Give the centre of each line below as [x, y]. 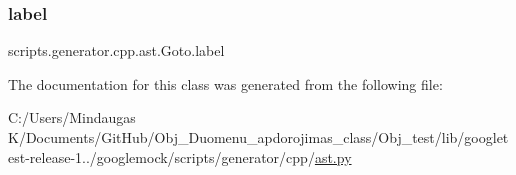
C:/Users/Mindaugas [72, 117]
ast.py [333, 156]
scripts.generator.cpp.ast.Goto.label [116, 50]
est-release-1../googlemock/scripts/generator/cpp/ [161, 156]
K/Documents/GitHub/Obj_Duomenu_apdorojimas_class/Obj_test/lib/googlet [258, 137]
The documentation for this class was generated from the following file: [225, 83]
